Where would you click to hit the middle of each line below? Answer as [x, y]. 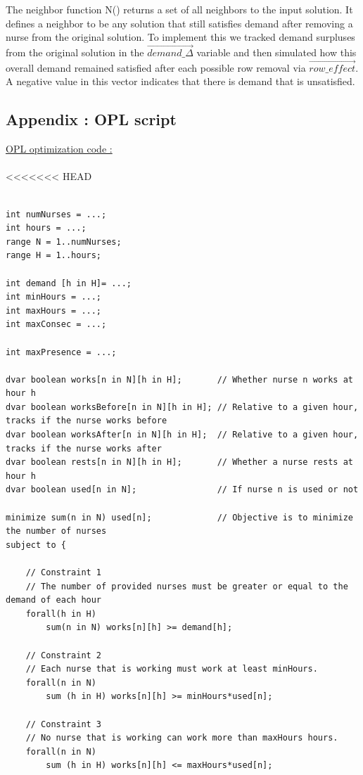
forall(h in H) [61, 614]
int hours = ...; [46, 228]
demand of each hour [54, 600]
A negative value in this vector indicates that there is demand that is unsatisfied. [180, 81]
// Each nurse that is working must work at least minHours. [172, 669]
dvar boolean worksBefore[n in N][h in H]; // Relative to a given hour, [182, 407]
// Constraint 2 [64, 655]
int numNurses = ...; [56, 214]
